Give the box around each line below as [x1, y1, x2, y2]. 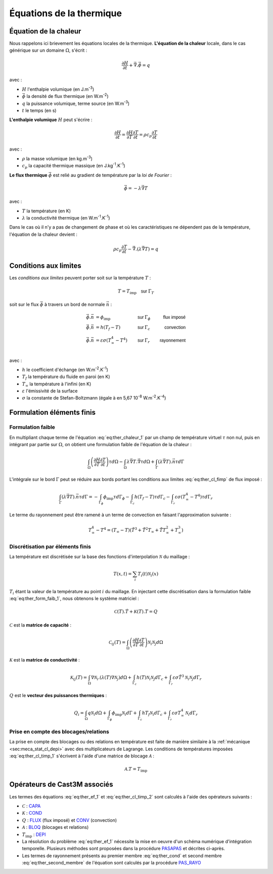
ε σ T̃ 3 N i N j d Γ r [172, 674, 202, 681]
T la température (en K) [22, 208, 71, 214]
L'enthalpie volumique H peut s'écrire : [9, 117, 93, 123]
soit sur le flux [9, 302, 39, 308]
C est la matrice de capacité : [9, 622, 72, 628]
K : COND [22, 810, 42, 816]
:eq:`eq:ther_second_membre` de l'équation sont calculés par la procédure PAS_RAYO [22, 860, 201, 866]
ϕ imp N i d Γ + [112, 710, 138, 717]
